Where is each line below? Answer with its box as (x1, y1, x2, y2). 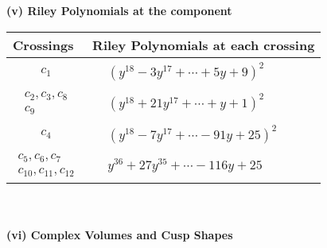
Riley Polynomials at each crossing (92, 35, 315, 54)
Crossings (13, 35, 74, 54)
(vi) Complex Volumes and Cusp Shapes (6, 226, 233, 242)
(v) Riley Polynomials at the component (6, 2, 232, 18)
